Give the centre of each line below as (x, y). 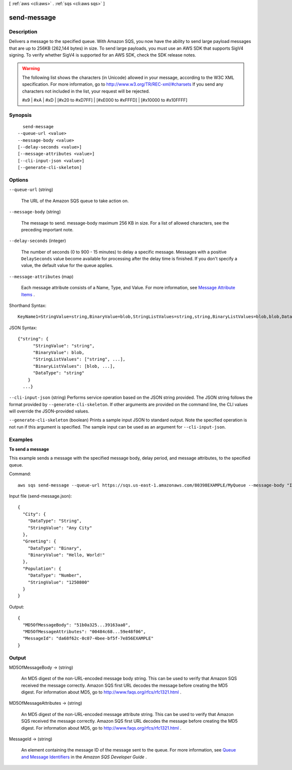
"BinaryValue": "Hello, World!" (66, 555)
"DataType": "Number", (55, 575)
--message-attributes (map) (41, 276)
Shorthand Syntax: (27, 306)
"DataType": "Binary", (55, 548)
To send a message (29, 449)
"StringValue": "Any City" (60, 528)
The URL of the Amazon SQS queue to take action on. (75, 201)
